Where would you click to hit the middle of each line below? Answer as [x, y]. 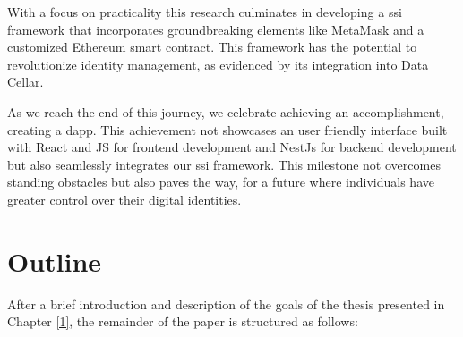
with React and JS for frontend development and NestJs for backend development [232, 147]
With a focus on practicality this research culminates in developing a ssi [205, 12]
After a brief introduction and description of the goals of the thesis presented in [226, 303]
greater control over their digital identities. [124, 199]
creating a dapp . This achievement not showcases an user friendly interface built [227, 129]
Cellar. [26, 82]
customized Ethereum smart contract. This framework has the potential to [212, 47]
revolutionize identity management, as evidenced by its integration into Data [218, 64]
